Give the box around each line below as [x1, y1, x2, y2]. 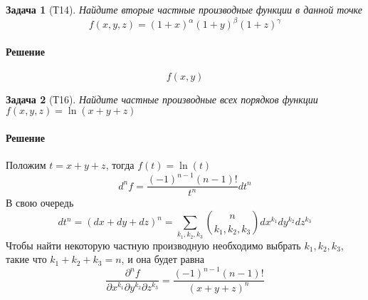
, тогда [105, 157, 135, 172]
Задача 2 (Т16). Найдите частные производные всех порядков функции [6, 91, 318, 106]
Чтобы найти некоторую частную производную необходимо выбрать [6, 237, 301, 252]
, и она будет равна [121, 252, 205, 267]
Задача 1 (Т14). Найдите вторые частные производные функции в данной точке [6, 2, 362, 16]
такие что [6, 252, 47, 267]
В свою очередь [6, 195, 74, 210]
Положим [6, 157, 46, 172]
